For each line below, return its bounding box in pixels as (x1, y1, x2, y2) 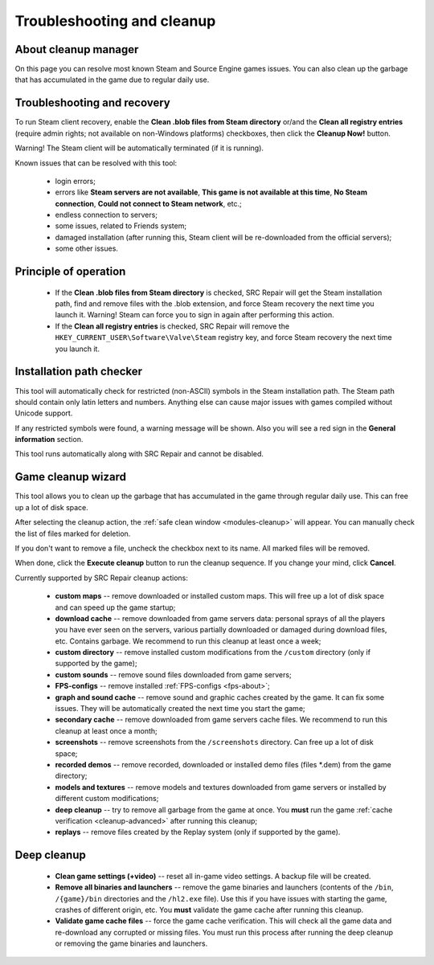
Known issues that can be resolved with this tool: (14, 157, 178, 168)
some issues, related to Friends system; (55, 221, 187, 231)
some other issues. (55, 243, 118, 253)
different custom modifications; (55, 794, 159, 803)
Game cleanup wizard (14, 470, 126, 484)
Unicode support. (14, 408, 73, 418)
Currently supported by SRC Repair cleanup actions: (14, 573, 189, 583)
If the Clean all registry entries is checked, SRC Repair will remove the (55, 321, 289, 331)
